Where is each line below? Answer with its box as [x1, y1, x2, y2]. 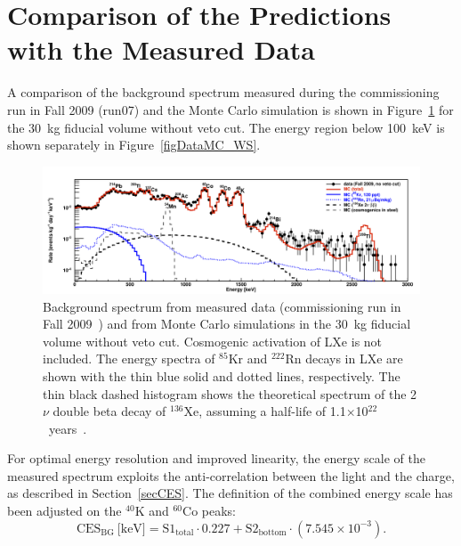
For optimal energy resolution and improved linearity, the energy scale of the [7, 449, 425, 468]
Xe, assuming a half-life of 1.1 [183, 402, 346, 420]
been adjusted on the [7, 501, 122, 520]
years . [48, 419, 87, 437]
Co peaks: [182, 501, 237, 520]
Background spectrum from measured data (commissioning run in [43, 297, 401, 315]
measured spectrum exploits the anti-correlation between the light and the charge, [7, 466, 455, 485]
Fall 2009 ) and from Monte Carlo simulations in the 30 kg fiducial [43, 314, 411, 333]
